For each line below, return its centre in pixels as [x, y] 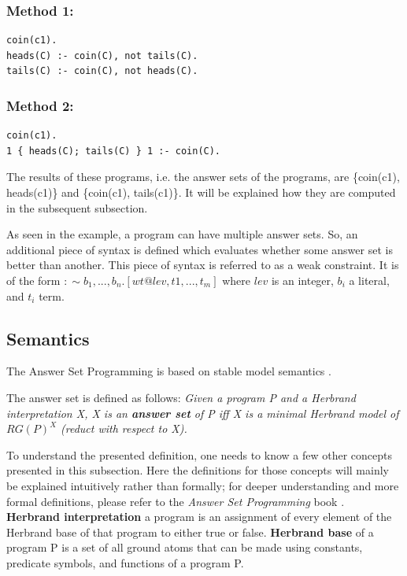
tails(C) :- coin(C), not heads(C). [102, 71]
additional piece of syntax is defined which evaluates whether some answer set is [200, 249]
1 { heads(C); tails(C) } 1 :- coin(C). [114, 151]
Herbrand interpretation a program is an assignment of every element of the [199, 517]
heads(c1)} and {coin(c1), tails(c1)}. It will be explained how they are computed [201, 192]
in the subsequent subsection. [77, 207]
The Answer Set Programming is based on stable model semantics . [169, 371]
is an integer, [302, 280]
